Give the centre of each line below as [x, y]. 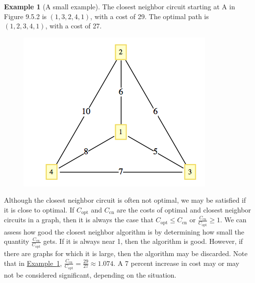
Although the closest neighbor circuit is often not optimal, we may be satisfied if [125, 200]
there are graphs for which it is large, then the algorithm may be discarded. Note [126, 253]
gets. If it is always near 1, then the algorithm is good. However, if [143, 241]
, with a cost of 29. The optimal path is [150, 16]
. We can [233, 220]
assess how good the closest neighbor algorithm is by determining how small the [124, 231]
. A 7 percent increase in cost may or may [176, 263]
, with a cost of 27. [74, 26]
